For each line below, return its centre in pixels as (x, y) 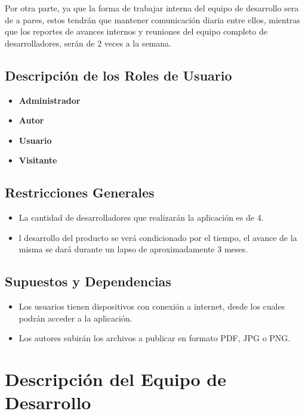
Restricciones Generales (80, 192)
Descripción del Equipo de (115, 379)
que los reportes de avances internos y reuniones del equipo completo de (136, 31)
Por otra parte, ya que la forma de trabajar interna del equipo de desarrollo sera (152, 8)
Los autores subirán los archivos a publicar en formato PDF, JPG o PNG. (155, 338)
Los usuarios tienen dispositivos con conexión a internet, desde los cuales (152, 306)
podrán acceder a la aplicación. (76, 318)
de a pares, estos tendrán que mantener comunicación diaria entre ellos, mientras (152, 19)
